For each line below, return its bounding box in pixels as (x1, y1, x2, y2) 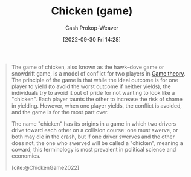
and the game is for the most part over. (11, 108, 109, 115)
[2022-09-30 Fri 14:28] (62, 36, 121, 43)
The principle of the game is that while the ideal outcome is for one (11, 76, 179, 83)
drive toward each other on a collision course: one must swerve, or (11, 126, 178, 134)
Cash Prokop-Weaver (65, 24, 119, 31)
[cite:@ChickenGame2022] (11, 164, 80, 171)
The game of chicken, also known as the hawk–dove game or (11, 63, 164, 71)
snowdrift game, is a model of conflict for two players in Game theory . (11, 69, 186, 77)
